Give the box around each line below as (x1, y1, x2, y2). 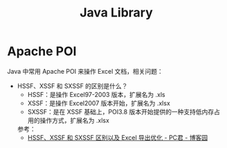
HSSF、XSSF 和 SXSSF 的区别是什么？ (17, 81, 128, 90)
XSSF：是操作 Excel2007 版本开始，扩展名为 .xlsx (27, 98, 171, 107)
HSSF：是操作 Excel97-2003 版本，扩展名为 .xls (27, 90, 165, 98)
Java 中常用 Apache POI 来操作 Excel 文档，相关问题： (7, 67, 164, 75)
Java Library (79, 5, 154, 21)
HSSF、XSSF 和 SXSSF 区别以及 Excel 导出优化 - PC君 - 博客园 (27, 133, 208, 142)
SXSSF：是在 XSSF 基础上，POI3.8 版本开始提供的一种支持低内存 (27, 107, 215, 116)
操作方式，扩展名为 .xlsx (39, 116, 109, 125)
